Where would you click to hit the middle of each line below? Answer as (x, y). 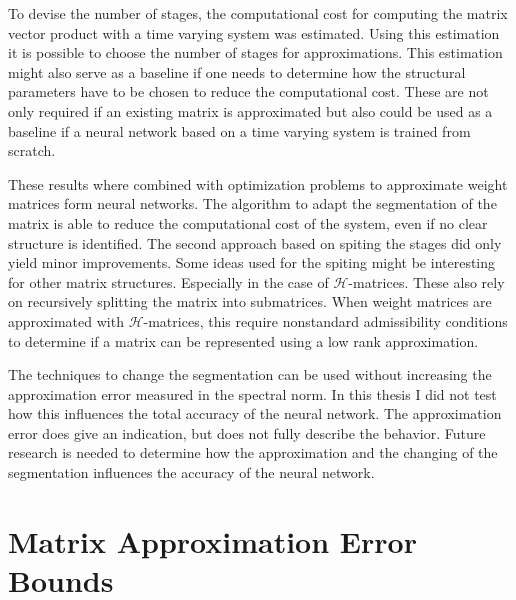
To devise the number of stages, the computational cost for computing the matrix (258, 13)
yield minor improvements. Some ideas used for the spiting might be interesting (252, 262)
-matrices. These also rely (426, 281)
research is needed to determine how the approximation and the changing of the (253, 452)
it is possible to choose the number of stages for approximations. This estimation (255, 52)
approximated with (66, 320)
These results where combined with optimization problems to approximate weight (258, 183)
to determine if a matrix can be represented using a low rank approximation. (243, 340)
